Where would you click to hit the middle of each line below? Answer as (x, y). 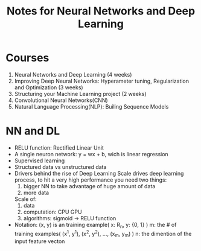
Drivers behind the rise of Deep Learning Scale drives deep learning (99, 173)
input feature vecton (40, 241)
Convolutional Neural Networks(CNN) (61, 100)
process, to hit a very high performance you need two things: (91, 180)
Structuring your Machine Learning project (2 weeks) (80, 94)
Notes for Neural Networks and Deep (101, 11)
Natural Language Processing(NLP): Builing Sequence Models (91, 106)
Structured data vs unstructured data (60, 167)
